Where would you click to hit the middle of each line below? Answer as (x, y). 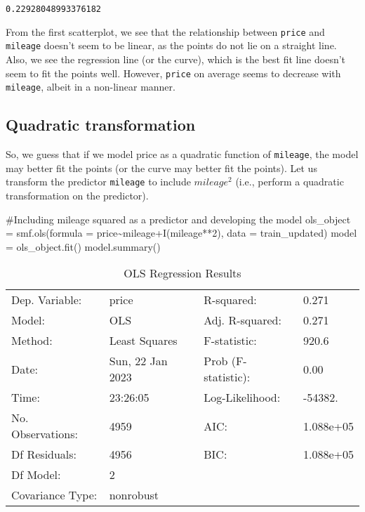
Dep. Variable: (47, 300)
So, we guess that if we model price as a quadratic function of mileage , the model (182, 154)
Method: (32, 341)
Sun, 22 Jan (138, 361)
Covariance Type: (54, 495)
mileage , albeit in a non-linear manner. (91, 87)
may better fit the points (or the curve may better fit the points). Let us (161, 168)
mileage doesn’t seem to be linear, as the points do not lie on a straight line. (171, 45)
